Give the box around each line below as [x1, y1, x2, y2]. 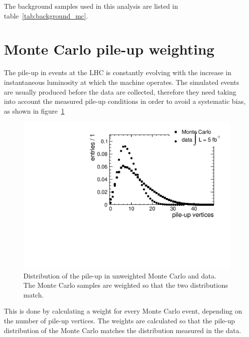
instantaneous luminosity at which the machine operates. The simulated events [4, 77, 239, 87]
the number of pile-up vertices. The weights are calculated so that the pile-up [4, 315, 235, 325]
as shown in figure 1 [4, 105, 65, 116]
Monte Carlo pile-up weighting [4, 39, 214, 59]
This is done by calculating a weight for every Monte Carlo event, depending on [4, 306, 242, 316]
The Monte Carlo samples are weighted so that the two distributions [23, 280, 228, 290]
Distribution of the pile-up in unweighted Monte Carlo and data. [23, 270, 216, 280]
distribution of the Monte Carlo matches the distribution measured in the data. [4, 325, 241, 335]
